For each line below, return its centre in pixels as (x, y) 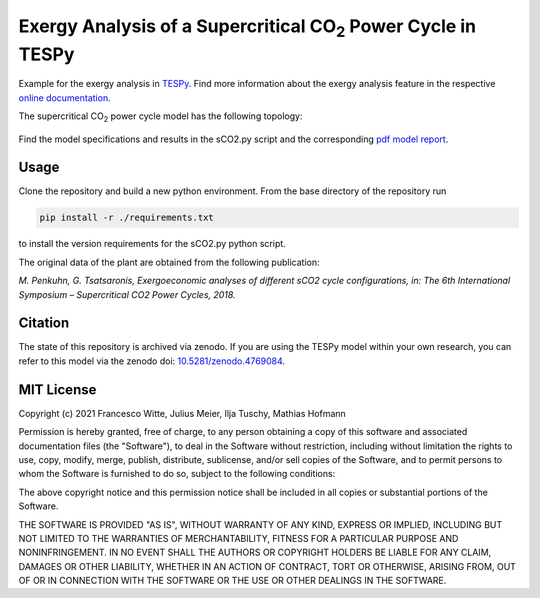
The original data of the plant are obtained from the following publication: (169, 262)
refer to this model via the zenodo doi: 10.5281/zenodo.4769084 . (151, 361)
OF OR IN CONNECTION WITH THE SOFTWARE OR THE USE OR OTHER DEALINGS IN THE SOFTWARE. (232, 581)
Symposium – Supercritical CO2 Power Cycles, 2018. (127, 294)
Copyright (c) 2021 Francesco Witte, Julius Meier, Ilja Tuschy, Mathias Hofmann (182, 413)
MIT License (57, 389)
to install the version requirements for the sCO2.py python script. (152, 244)
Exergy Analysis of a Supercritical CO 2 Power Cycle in (247, 28)
